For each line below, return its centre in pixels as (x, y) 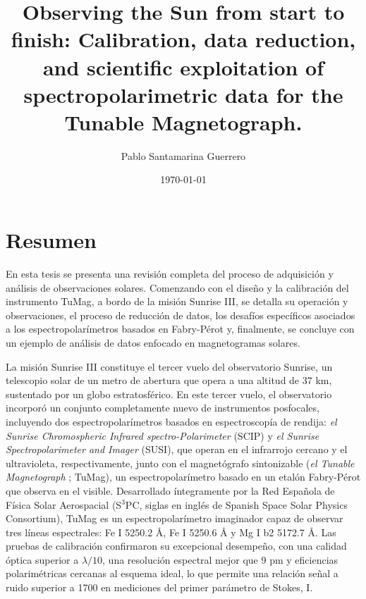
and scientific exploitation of (183, 67)
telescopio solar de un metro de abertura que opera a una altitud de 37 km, (169, 380)
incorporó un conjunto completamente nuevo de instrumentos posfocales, (163, 408)
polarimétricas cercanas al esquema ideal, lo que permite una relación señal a (172, 573)
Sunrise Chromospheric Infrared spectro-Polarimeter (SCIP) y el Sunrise (163, 435)
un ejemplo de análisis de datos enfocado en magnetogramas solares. (153, 342)
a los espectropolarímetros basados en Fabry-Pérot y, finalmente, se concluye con (180, 329)
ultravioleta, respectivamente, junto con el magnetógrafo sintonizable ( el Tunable (180, 463)
